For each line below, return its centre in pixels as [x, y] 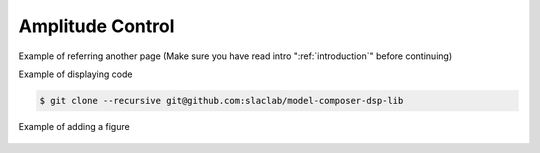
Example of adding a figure [74, 126]
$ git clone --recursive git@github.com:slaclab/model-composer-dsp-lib [221, 100]
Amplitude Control [96, 26]
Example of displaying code [75, 74]
